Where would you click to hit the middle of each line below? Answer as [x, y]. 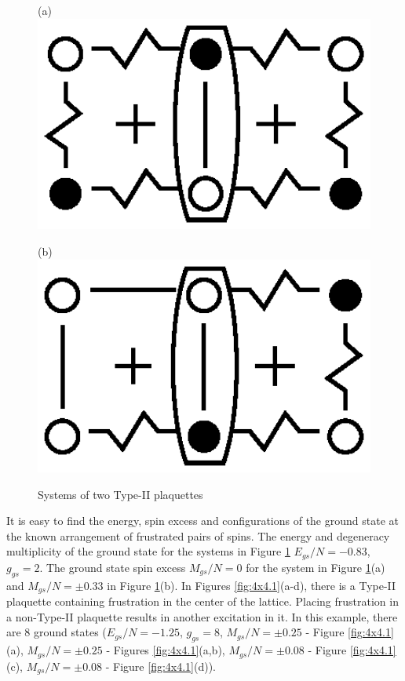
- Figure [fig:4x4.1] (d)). [161, 666]
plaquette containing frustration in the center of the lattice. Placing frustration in [202, 601]
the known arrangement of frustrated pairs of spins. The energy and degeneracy [198, 535]
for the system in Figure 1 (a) [316, 567]
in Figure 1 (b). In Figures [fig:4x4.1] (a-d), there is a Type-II [252, 585]
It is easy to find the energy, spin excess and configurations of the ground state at [202, 521]
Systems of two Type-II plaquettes [120, 494]
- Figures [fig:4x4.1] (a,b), [166, 650]
